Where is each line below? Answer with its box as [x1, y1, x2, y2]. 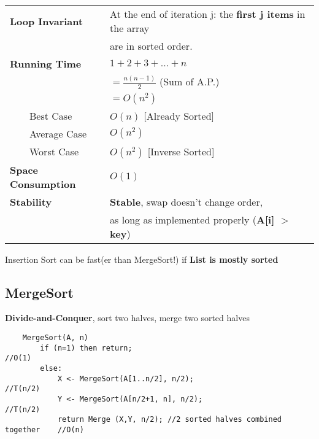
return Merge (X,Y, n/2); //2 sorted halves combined [57, 415, 282, 424]
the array [110, 21, 150, 35]
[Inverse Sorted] [147, 144, 215, 158]
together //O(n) [5, 425, 84, 434]
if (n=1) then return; [40, 343, 133, 352]
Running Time [10, 56, 82, 71]
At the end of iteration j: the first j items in [110, 7, 306, 21]
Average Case [29, 126, 86, 141]
